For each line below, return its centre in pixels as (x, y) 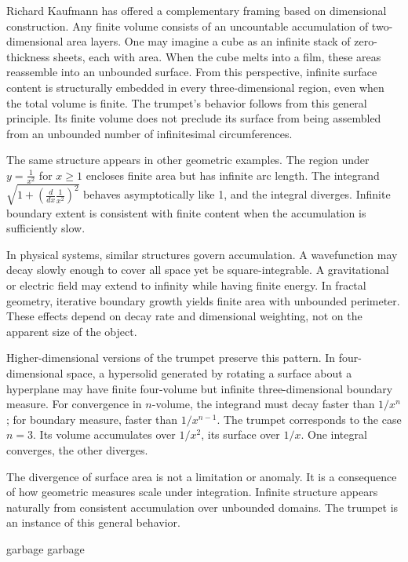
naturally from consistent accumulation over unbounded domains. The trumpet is (202, 507)
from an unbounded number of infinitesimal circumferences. (149, 133)
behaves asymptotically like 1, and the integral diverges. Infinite (237, 194)
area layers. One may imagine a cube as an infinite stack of (209, 41)
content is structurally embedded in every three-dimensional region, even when (195, 87)
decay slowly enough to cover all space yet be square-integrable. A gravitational (198, 270)
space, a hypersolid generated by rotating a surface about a (209, 372)
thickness (28, 56)
